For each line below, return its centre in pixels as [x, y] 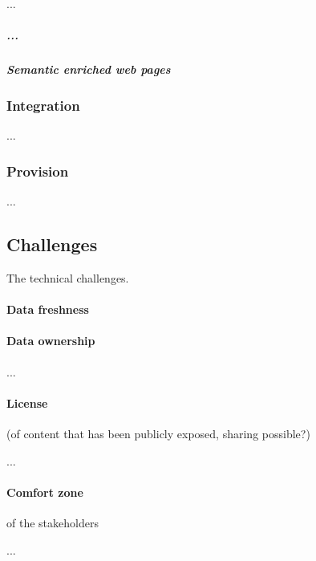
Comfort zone [45, 492]
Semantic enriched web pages [89, 69]
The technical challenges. [68, 278]
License [27, 402]
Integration [43, 106]
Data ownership [51, 341]
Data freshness [48, 309]
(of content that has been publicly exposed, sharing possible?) [158, 433]
